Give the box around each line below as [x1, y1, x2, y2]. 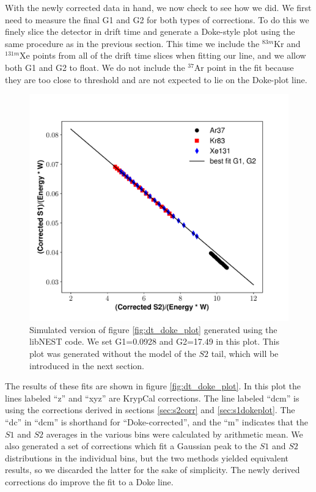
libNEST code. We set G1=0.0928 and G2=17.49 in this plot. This [29, 335, 279, 348]
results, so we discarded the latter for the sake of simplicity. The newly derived [5, 463, 300, 476]
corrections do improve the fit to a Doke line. [5, 475, 174, 488]
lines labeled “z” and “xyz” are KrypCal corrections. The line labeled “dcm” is [5, 391, 299, 404]
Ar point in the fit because [194, 61, 294, 73]
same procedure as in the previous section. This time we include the [5, 37, 260, 50]
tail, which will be [211, 347, 279, 359]
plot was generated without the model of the [29, 347, 196, 359]
